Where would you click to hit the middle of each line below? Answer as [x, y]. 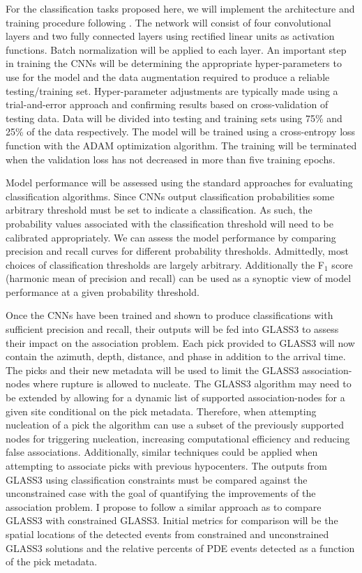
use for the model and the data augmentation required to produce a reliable [168, 76]
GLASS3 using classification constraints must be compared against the [157, 479]
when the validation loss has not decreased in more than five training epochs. [171, 159]
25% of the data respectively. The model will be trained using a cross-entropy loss [181, 132]
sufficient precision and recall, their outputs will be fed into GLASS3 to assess [172, 329]
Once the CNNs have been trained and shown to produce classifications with [169, 315]
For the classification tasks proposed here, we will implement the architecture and [180, 8]
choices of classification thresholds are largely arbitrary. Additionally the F [165, 264]
